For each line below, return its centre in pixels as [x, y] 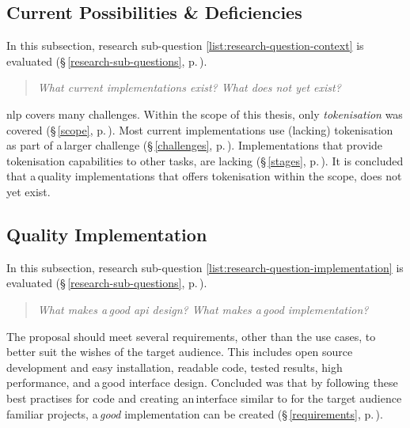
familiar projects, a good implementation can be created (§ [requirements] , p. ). [195, 413]
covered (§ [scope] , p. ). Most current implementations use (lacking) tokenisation [200, 129]
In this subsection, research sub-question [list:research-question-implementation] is [205, 267]
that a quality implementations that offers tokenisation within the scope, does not [204, 176]
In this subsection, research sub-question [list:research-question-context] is [185, 45]
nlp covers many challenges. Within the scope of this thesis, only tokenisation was [205, 114]
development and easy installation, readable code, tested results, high [175, 367]
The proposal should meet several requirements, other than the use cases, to [191, 336]
